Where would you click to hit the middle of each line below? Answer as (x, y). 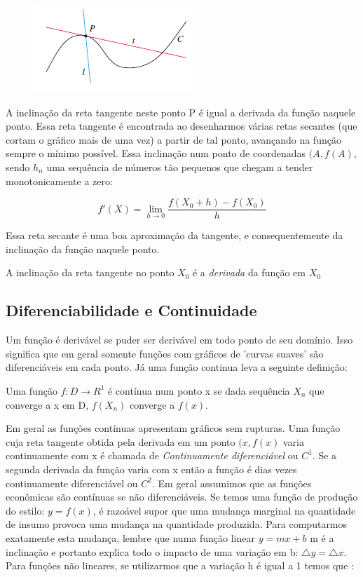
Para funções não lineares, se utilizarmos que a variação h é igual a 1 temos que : (180, 565)
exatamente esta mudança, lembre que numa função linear (130, 537)
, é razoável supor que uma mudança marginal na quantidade (224, 510)
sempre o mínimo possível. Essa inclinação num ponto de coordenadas (156, 153)
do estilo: (25, 510)
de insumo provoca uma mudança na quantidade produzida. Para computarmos (177, 524)
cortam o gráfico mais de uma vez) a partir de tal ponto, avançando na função (173, 139)
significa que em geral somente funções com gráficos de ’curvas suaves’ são (165, 353)
